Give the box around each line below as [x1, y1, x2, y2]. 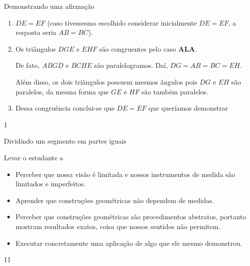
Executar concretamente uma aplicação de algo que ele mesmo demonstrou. [15, 237, 242, 248]
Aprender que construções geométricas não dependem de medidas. [15, 195, 214, 205]
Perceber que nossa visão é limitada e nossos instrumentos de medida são [15, 169, 235, 179]
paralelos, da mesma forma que [15, 86, 109, 96]
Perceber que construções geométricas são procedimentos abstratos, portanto [15, 211, 246, 222]
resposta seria [15, 27, 56, 37]
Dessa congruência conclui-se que [15, 103, 115, 113]
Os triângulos [15, 43, 56, 54]
